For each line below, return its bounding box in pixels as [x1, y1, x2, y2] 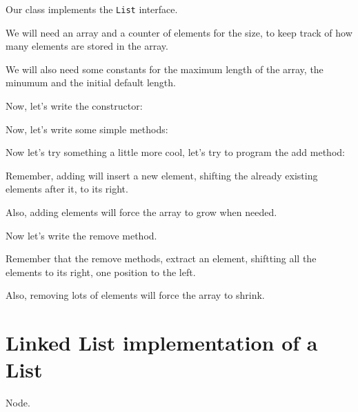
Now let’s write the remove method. [6, 228, 157, 242]
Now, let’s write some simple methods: [6, 121, 168, 136]
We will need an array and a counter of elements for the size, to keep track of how [6, 25, 352, 39]
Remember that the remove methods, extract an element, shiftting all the [6, 251, 317, 266]
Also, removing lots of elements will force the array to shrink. [6, 288, 265, 302]
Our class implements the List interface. [6, 2, 178, 16]
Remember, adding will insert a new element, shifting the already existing [6, 168, 318, 182]
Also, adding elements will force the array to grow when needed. [6, 205, 277, 219]
